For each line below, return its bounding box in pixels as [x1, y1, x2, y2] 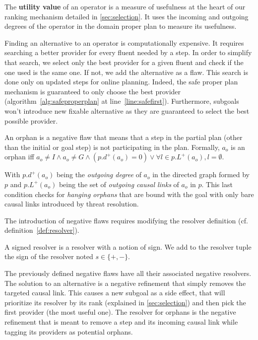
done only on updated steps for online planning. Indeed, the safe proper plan [4, 76, 238, 87]
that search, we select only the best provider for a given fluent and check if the [4, 57, 244, 67]
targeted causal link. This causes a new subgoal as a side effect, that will [4, 287, 225, 298]
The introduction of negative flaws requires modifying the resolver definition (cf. [4, 215, 248, 225]
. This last [201, 179, 233, 189]
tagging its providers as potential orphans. [4, 326, 133, 337]
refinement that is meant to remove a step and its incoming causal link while [4, 317, 238, 327]
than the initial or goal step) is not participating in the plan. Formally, [4, 141, 220, 152]
